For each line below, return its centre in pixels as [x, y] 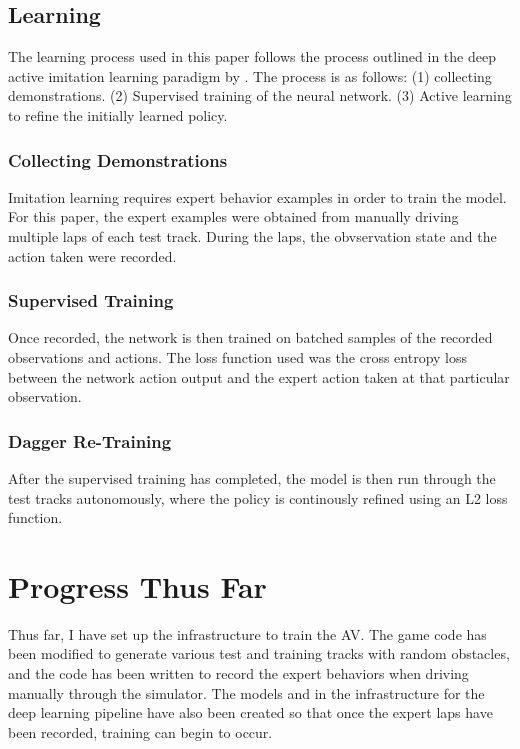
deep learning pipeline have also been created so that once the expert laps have [250, 712]
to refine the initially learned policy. [118, 114]
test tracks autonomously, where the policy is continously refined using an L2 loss [258, 497]
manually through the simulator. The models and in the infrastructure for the [246, 692]
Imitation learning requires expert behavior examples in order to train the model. [257, 196]
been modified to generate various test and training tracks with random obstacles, [259, 653]
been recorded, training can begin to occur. [140, 731]
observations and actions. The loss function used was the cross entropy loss [238, 356]
